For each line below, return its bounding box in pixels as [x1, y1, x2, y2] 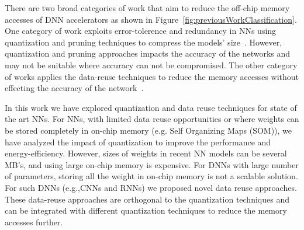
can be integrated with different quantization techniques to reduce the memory [5, 204, 287, 217]
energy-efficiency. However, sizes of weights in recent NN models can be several [5, 147, 287, 159]
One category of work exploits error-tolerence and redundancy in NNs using [5, 25, 277, 37]
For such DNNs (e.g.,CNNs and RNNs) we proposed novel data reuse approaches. [5, 181, 297, 193]
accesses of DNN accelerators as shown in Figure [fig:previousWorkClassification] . [5, 13, 297, 25]
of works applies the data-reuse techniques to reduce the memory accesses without [5, 70, 299, 82]
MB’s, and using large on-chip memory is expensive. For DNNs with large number [5, 158, 299, 170]
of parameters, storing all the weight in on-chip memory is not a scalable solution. [5, 170, 298, 182]
